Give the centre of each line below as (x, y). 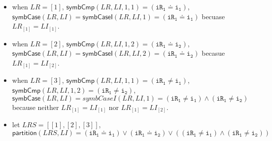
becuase (213, 16)
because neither (35, 107)
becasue (213, 53)
